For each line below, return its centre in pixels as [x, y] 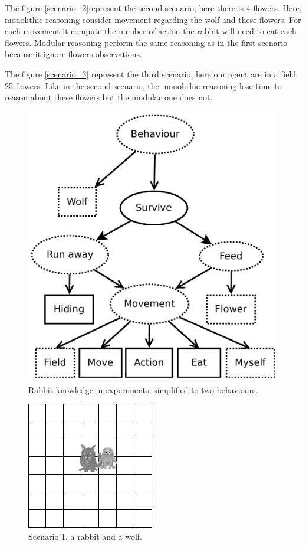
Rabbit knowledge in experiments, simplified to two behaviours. [143, 389]
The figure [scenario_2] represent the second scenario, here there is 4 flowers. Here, [153, 8]
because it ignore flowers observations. [73, 54]
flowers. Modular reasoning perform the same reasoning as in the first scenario [146, 42]
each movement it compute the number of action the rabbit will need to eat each [151, 31]
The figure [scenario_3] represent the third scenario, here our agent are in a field [151, 73]
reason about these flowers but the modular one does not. [109, 97]
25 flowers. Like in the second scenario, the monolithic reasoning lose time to [143, 85]
